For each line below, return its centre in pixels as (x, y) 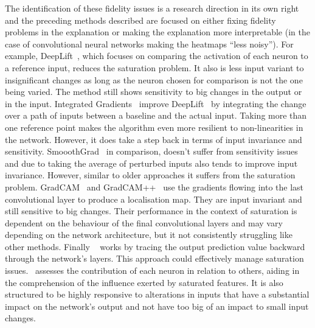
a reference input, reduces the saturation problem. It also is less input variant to (154, 67)
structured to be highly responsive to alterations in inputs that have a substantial (157, 294)
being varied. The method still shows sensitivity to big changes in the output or (154, 92)
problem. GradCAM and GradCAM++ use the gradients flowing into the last (154, 187)
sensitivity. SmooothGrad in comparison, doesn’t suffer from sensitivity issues (151, 151)
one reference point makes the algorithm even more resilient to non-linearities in (154, 127)
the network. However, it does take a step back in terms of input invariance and (154, 139)
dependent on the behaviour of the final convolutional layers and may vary (144, 222)
